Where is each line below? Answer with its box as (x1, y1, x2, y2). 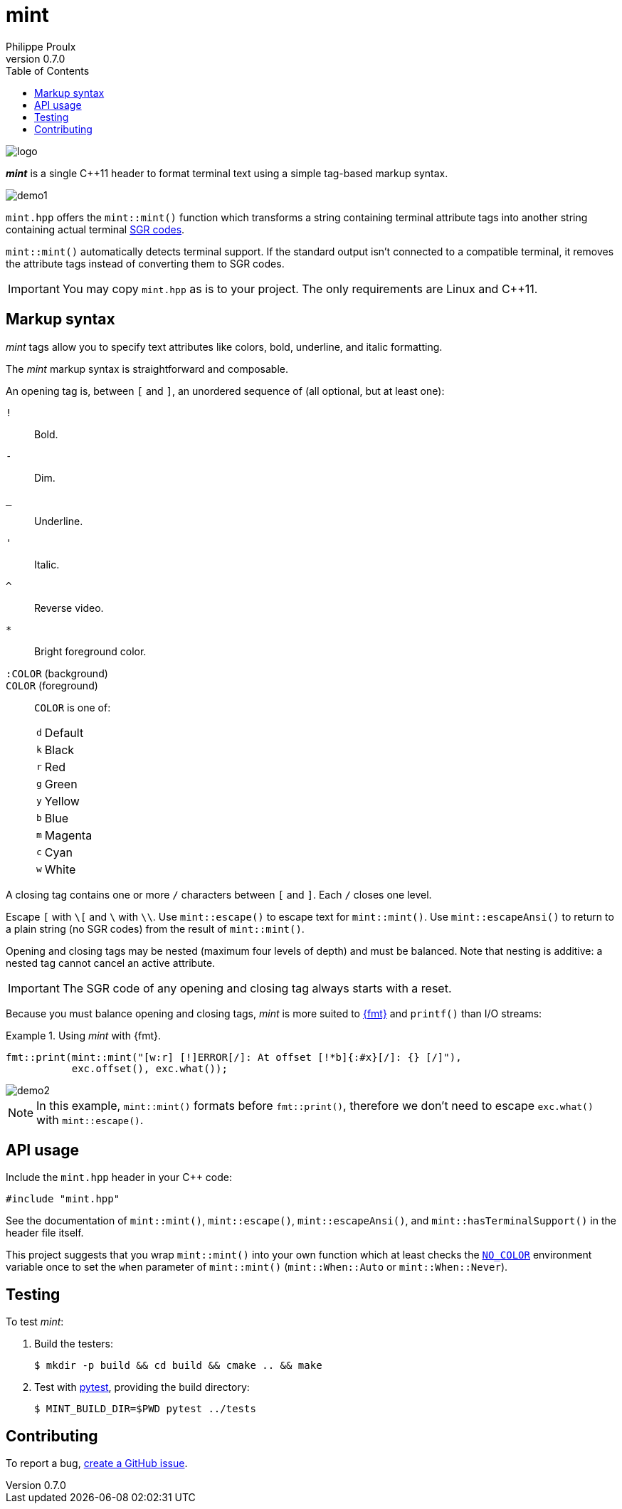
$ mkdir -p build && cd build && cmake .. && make (34, 1360, 322, 1372)
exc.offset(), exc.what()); (71, 1062, 228, 1074)
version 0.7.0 (6, 52, 65, 65)
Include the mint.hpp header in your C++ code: (6, 1171, 233, 1184)
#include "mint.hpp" (6, 1193, 120, 1205)
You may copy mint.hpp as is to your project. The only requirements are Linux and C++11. (62, 281, 538, 296)
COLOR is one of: (34, 701, 111, 714)
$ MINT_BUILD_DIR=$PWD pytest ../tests (34, 1403, 256, 1415)
